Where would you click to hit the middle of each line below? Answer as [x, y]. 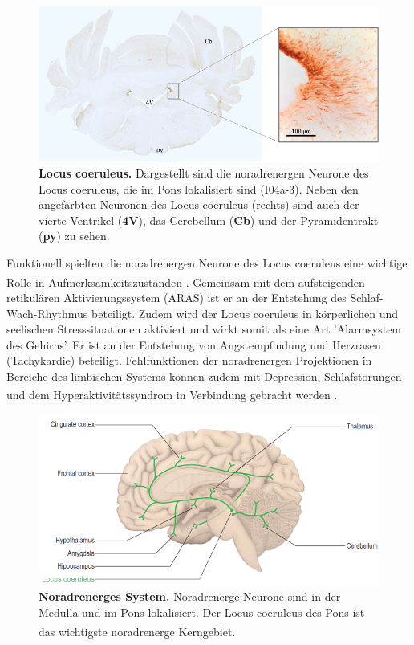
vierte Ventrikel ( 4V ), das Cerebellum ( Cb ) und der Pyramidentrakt [209, 220]
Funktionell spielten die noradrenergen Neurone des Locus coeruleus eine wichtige [207, 263]
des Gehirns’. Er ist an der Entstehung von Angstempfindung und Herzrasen [194, 344]
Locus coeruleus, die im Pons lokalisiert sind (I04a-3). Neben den [199, 188]
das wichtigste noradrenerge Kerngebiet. [137, 631]
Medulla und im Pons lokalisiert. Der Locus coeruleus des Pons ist [202, 612]
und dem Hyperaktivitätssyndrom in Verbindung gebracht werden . [172, 395]
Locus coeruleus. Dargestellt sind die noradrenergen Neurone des [204, 173]
